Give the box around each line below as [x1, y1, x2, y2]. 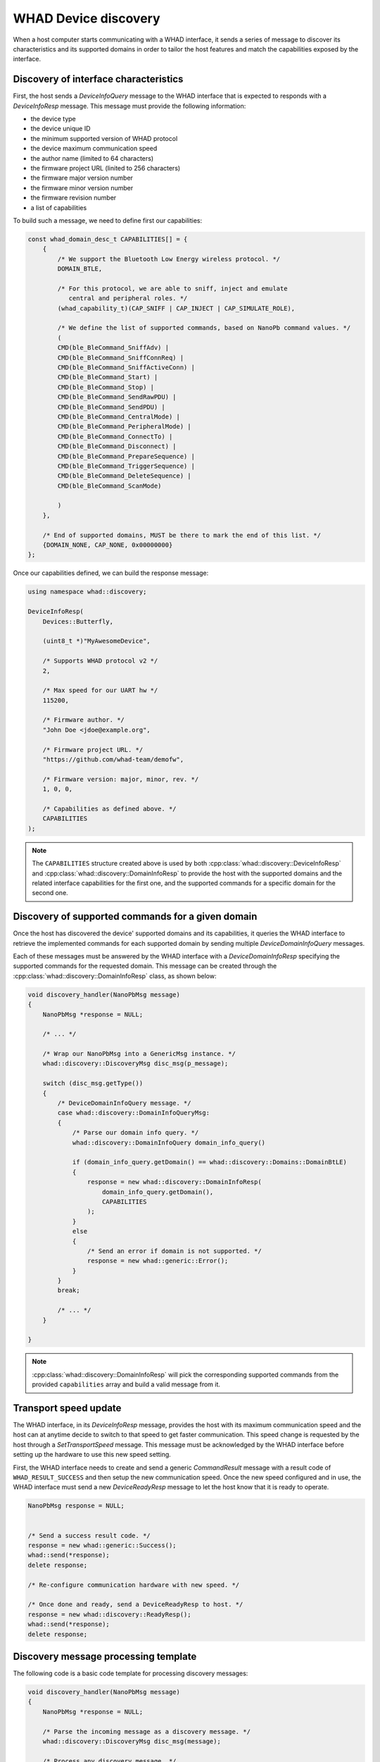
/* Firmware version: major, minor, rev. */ [42, 775, 199, 783]
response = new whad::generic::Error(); [87, 1257, 229, 1265]
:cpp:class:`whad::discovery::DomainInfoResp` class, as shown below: [13, 971, 217, 980]
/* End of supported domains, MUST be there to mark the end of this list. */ [42, 531, 322, 539]
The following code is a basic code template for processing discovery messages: [13, 1669, 248, 1677]
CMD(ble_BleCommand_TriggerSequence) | [57, 462, 195, 470]
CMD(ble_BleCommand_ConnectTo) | [57, 432, 173, 440]
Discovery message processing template [13, 1650, 197, 1663]
